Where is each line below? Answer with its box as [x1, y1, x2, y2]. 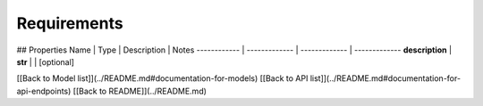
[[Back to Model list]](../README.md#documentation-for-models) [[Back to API [16, 73, 309, 84]
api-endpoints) [16, 86, 72, 96]
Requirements [16, 13, 124, 33]
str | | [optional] [16, 56, 75, 67]
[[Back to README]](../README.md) [72, 86, 208, 96]
